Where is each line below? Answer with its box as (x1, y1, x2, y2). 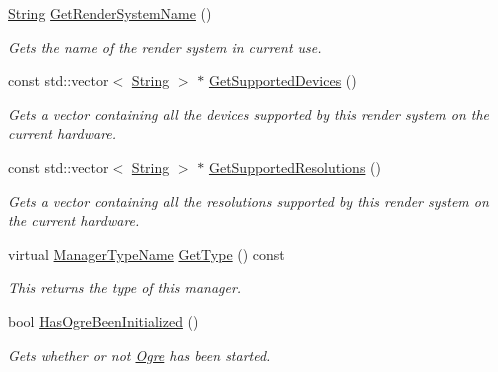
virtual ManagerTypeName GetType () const (8, 243, 285, 264)
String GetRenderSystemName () (8, 3, 212, 23)
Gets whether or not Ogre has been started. (8, 344, 271, 365)
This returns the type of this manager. (8, 277, 242, 298)
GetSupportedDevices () (208, 70, 357, 91)
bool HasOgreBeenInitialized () (8, 310, 199, 331)
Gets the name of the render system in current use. (8, 36, 322, 57)
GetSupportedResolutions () (208, 156, 381, 177)
